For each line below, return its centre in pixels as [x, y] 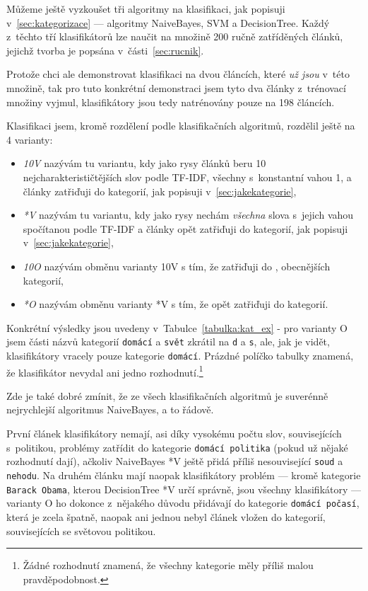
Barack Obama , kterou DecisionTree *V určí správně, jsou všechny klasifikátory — [184, 489]
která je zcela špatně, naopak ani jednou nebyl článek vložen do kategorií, [166, 516]
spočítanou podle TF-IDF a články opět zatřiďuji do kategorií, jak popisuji [185, 228]
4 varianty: [30, 139]
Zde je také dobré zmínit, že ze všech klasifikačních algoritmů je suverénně [167, 395]
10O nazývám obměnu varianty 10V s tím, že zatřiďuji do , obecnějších [177, 266]
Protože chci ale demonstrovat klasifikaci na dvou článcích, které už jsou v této [178, 74]
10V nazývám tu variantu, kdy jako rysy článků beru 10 [144, 163]
